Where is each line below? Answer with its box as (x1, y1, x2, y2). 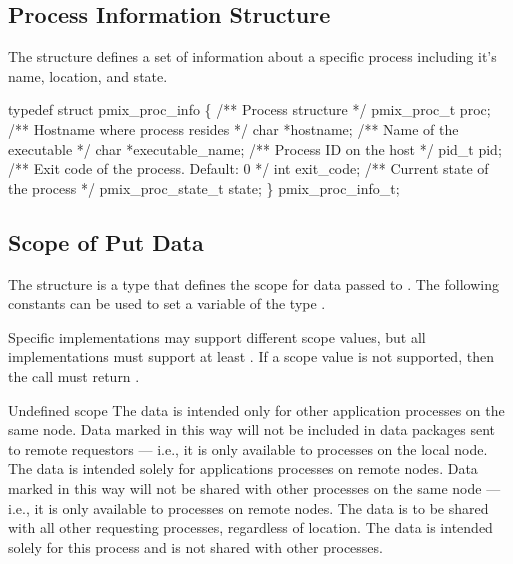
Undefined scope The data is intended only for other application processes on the (8, 399, 505, 420)
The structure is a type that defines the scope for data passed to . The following (8, 273, 499, 294)
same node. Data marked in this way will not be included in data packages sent (8, 419, 496, 440)
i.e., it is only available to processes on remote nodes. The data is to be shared (8, 497, 489, 518)
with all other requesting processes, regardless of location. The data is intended (8, 517, 493, 538)
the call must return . (8, 365, 140, 386)
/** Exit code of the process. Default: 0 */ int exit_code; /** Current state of (8, 158, 489, 179)
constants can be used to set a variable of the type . (8, 293, 326, 314)
